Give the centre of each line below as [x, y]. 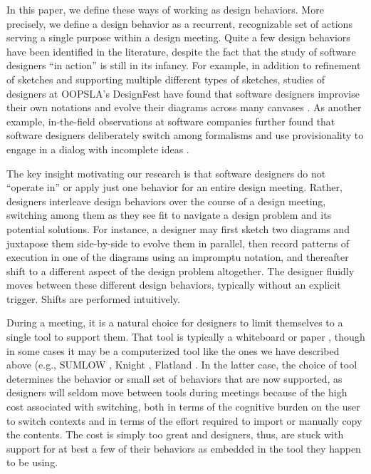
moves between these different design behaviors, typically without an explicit [174, 285]
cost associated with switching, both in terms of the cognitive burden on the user [183, 407]
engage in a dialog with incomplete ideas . [98, 149]
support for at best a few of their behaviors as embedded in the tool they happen [184, 448]
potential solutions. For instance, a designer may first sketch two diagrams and [178, 228]
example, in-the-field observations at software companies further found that [171, 121]
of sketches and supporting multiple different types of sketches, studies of [166, 79]
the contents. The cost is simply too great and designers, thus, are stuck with [175, 434]
